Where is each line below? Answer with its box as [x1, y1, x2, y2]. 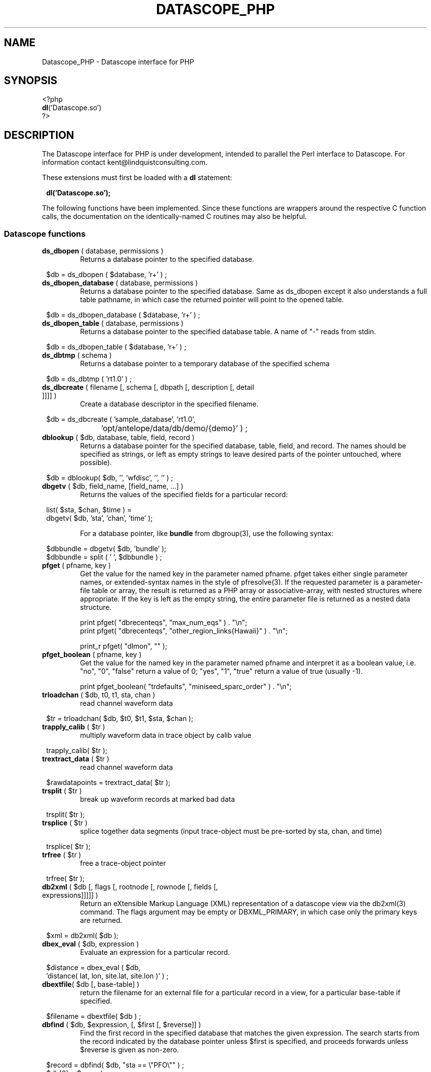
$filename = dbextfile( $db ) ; [46, 1012, 141, 1021]
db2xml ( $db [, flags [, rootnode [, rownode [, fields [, [42, 883, 218, 891]
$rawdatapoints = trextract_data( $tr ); [46, 778, 171, 787]
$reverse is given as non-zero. [80, 1045, 179, 1054]
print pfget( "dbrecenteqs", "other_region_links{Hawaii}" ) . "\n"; [80, 627, 288, 635]
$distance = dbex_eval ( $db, [46, 963, 141, 972]
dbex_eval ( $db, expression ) [42, 940, 139, 948]
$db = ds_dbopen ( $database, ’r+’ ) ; [46, 270, 167, 279]
